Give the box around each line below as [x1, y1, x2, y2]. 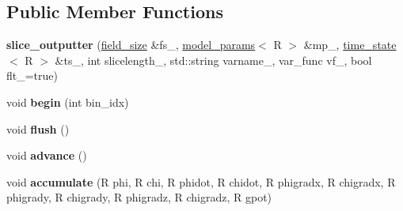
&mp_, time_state [303, 36, 397, 53]
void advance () [6, 147, 87, 164]
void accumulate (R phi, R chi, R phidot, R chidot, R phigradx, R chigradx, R [6, 173, 396, 190]
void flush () [6, 120, 70, 137]
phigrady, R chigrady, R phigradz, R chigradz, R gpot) [6, 189, 272, 205]
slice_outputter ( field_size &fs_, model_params [6, 36, 256, 53]
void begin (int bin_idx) [6, 93, 129, 110]
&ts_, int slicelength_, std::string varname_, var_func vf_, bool [55, 51, 372, 68]
